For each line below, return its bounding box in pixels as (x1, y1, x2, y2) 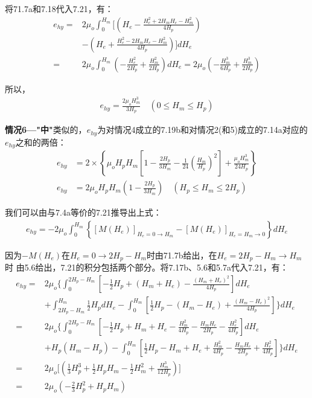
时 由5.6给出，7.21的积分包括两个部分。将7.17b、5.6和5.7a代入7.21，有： (5, 261, 288, 274)
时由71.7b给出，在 (146, 248, 217, 261)
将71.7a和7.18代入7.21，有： (5, 2, 113, 14)
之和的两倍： (15, 135, 66, 148)
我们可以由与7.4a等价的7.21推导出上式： (5, 206, 162, 219)
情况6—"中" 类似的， (5, 123, 87, 136)
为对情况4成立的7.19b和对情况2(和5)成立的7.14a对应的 (97, 123, 308, 136)
